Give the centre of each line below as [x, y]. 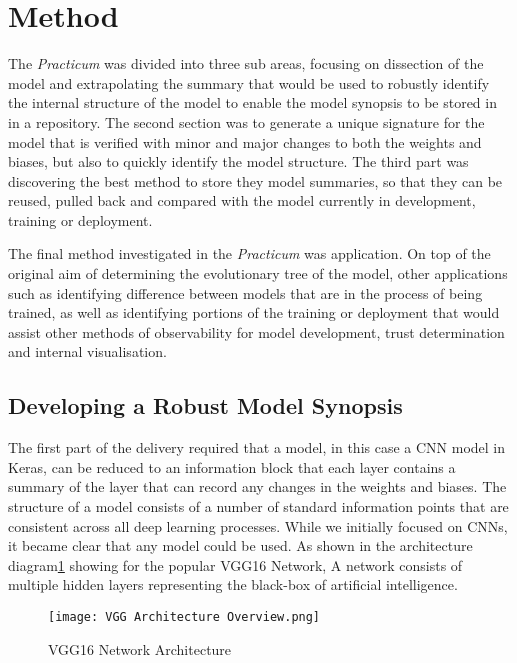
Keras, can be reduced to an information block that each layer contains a [232, 466]
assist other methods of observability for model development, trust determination [256, 331]
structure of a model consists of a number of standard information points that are [258, 506]
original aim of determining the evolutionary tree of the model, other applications [258, 273]
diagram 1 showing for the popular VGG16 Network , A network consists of [235, 564]
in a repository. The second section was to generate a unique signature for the [246, 121]
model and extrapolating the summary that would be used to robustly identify [249, 82]
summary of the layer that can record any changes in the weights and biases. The [257, 486]
